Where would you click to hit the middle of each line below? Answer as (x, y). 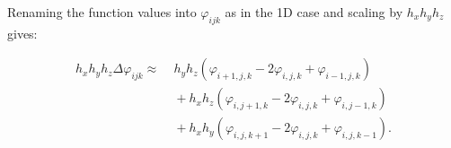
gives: (22, 33)
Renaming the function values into (102, 12)
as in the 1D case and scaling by (314, 12)
